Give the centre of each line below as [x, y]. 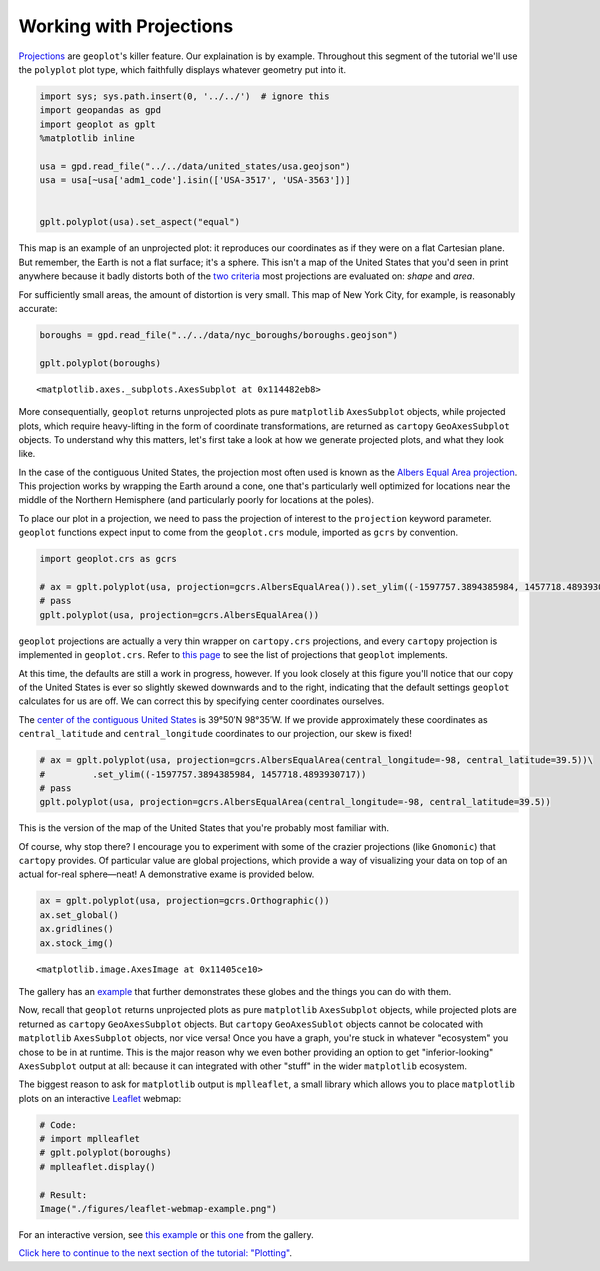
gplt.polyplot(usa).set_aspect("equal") [139, 222]
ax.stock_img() [76, 943]
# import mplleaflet [89, 1139]
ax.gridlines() [76, 929]
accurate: [38, 308]
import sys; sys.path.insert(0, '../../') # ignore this [184, 96]
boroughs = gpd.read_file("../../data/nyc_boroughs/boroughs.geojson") [219, 334]
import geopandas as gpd [100, 110]
